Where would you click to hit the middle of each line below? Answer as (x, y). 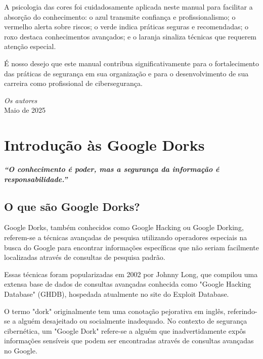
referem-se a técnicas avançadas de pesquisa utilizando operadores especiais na (126, 237)
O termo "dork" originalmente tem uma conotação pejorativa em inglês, (115, 311)
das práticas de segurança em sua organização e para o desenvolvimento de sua (126, 73)
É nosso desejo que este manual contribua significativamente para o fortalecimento (131, 63)
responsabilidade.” (36, 179)
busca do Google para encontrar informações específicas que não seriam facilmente (131, 247)
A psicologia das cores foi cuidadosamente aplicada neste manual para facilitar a (128, 7)
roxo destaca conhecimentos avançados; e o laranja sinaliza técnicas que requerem (130, 36)
